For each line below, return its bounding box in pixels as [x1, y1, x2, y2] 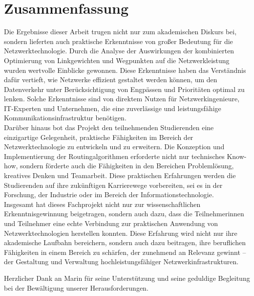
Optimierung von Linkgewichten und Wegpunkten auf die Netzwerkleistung [4, 55, 230, 65]
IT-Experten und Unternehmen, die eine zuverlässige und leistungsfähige [4, 103, 221, 113]
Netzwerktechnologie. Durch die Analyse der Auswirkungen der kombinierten [4, 46, 234, 56]
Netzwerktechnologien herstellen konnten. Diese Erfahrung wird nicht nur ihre [4, 228, 237, 238]
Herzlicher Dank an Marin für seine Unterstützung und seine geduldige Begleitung [4, 273, 250, 283]
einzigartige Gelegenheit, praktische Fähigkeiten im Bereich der [4, 132, 193, 142]
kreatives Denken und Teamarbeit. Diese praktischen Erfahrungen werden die [4, 170, 236, 181]
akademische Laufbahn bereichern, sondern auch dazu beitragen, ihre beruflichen [4, 237, 246, 248]
